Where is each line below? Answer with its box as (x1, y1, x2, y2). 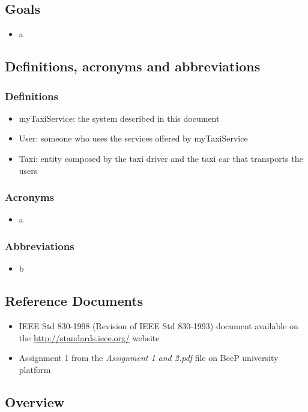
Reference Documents (5, 291, 143, 310)
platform (19, 363, 51, 375)
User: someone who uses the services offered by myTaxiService (19, 132, 248, 145)
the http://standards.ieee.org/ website (19, 331, 160, 344)
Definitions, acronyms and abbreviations (5, 57, 261, 76)
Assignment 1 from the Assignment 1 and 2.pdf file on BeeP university (19, 351, 279, 364)
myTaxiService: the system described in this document (19, 112, 220, 124)
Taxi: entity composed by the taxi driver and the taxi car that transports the (19, 152, 303, 164)
